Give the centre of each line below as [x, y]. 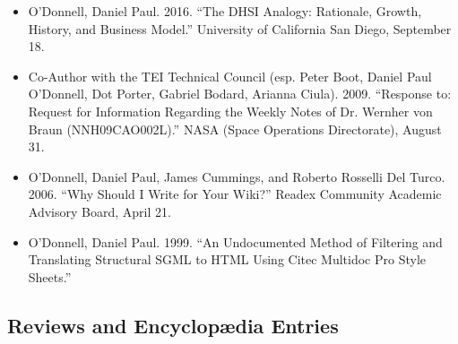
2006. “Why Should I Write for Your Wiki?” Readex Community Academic [235, 194]
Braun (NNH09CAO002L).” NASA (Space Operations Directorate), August [235, 129]
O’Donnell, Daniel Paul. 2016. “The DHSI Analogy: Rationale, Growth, [225, 11]
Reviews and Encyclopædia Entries [173, 325]
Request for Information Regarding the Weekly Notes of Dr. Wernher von [230, 111]
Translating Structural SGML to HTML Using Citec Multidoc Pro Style [227, 259]
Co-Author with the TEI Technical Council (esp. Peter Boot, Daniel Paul [230, 76]
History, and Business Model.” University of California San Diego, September [240, 28]
